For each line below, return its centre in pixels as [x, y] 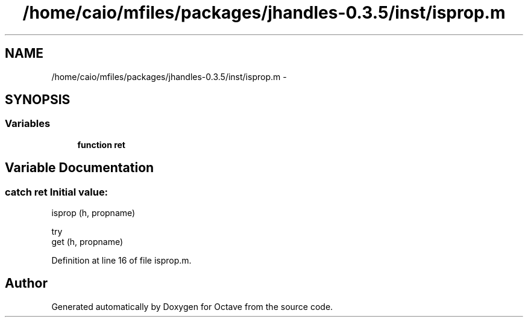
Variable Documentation [80, 168]
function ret [101, 144]
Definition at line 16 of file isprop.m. [121, 261]
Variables [28, 124]
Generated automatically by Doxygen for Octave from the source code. [192, 306]
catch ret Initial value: [57, 192]
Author [26, 283]
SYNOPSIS [38, 100]
